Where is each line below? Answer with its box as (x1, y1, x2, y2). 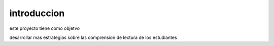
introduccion (9, 8, 65, 19)
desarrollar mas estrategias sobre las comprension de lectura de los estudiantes (9, 34, 177, 40)
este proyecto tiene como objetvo (9, 25, 80, 31)
